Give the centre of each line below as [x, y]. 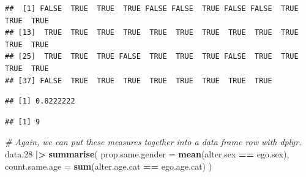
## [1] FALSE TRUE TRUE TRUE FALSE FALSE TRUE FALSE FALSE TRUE [152, 9]
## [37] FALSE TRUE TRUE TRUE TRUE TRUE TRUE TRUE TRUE [139, 81]
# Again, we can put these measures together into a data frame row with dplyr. [153, 142]
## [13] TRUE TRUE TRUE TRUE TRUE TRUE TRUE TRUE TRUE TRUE [152, 33]
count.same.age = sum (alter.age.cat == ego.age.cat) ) [109, 166]
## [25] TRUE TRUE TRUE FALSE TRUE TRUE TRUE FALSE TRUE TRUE [152, 57]
